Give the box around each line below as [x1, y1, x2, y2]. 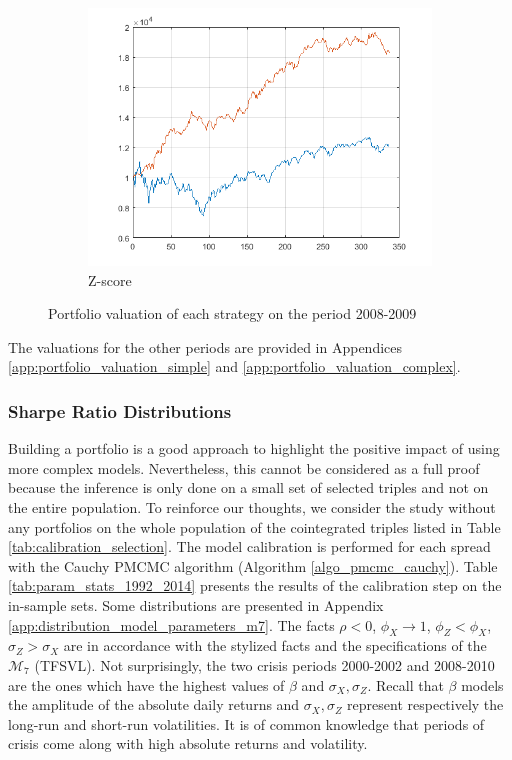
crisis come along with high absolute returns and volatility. [8, 733, 368, 754]
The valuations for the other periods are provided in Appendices [8, 336, 403, 357]
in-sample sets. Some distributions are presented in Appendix [8, 594, 384, 615]
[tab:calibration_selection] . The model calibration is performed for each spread [8, 536, 491, 557]
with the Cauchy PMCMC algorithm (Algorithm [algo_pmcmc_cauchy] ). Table [8, 555, 498, 576]
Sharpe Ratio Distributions [8, 398, 232, 423]
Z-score [88, 269, 132, 290]
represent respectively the [347, 694, 504, 715]
